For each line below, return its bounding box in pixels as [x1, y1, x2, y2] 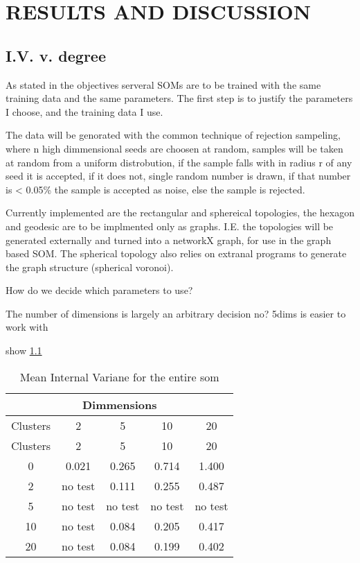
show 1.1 [6, 343, 42, 358]
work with [6, 320, 48, 334]
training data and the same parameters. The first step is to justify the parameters [6, 91, 353, 105]
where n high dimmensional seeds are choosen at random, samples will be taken [6, 141, 343, 155]
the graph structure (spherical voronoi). [6, 259, 174, 274]
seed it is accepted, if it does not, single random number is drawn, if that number [6, 168, 351, 183]
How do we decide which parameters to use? [6, 283, 193, 297]
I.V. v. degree [6, 44, 106, 66]
